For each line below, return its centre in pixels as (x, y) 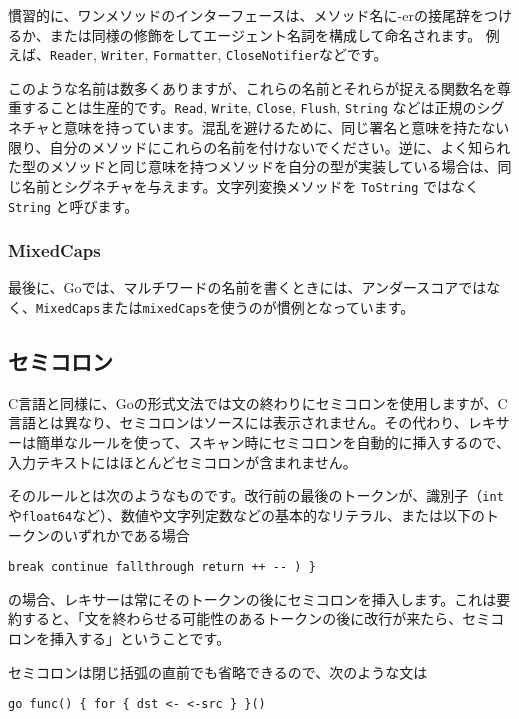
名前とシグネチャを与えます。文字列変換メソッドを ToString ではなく (250, 185)
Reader (71, 56)
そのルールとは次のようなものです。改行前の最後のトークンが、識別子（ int (256, 495)
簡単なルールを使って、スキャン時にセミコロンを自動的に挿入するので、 (273, 442)
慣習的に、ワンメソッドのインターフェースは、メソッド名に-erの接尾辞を (246, 15)
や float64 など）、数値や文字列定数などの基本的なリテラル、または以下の (247, 514)
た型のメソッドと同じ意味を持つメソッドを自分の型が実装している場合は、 (253, 166)
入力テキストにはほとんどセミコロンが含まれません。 (182, 461)
